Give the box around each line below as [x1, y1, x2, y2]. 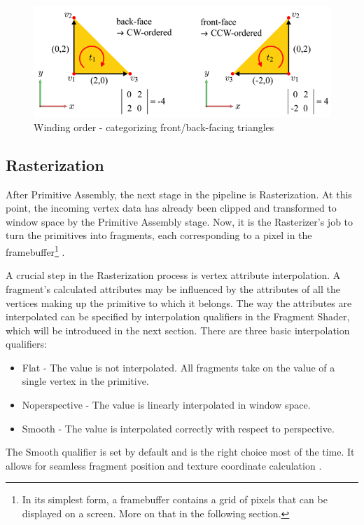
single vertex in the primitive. [22, 374, 149, 388]
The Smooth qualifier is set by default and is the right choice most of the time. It [6, 444, 355, 459]
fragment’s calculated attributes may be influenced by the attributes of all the [6, 281, 340, 296]
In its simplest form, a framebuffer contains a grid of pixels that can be [22, 492, 328, 507]
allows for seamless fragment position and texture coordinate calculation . [6, 458, 322, 472]
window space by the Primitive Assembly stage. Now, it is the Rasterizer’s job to [6, 214, 353, 229]
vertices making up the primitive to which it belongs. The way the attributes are [6, 295, 352, 310]
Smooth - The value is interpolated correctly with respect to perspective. [22, 421, 335, 435]
